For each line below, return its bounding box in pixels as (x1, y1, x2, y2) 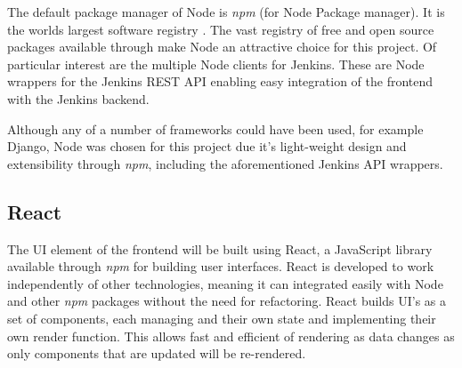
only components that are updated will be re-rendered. (7, 344, 306, 363)
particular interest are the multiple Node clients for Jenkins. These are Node (7, 54, 425, 73)
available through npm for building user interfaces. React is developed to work (7, 257, 434, 276)
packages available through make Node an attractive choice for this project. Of (7, 37, 437, 56)
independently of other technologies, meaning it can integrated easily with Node (7, 274, 443, 292)
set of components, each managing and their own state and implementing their (7, 308, 436, 327)
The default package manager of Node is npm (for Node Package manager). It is (7, 3, 445, 20)
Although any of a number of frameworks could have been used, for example (7, 119, 424, 138)
